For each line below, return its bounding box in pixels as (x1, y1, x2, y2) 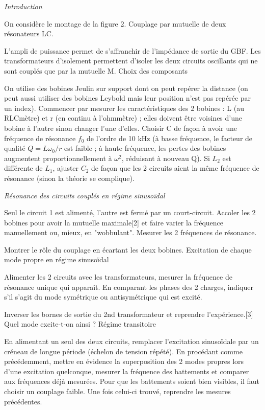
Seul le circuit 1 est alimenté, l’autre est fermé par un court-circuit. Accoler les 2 (4, 207, 256, 218)
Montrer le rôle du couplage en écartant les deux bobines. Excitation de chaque (4, 244, 252, 255)
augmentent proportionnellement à (4, 152, 112, 163)
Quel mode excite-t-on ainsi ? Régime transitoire (4, 318, 156, 329)
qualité (4, 143, 25, 153)
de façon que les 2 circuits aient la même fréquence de (91, 163, 259, 173)
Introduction (4, 1, 42, 11)
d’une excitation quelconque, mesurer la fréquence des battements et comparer (4, 366, 249, 376)
